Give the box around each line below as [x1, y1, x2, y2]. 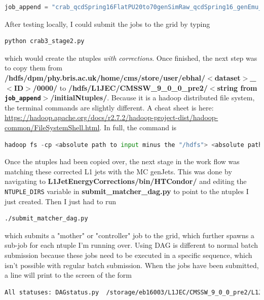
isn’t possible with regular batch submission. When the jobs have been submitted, [5, 259, 259, 270]
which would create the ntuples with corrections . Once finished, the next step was [5, 52, 257, 63]
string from [217, 82, 257, 93]
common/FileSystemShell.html [5, 122, 100, 132]
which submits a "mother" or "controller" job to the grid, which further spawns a [5, 230, 254, 240]
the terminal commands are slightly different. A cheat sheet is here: [5, 102, 214, 113]
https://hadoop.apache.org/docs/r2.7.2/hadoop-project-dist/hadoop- [5, 112, 218, 123]
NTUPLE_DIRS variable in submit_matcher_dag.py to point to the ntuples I [5, 185, 249, 196]
